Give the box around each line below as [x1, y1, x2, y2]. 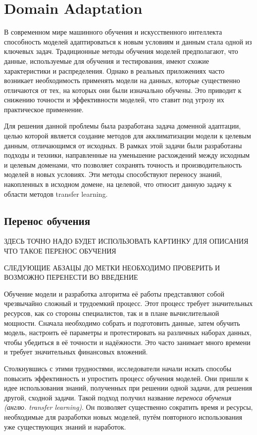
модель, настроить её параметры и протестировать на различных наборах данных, [4, 327, 252, 338]
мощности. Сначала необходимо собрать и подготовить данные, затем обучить [4, 317, 240, 328]
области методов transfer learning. [4, 188, 108, 199]
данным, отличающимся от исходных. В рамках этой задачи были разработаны [4, 140, 242, 150]
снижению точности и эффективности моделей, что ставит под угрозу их [4, 94, 224, 105]
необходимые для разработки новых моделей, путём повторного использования [4, 411, 242, 422]
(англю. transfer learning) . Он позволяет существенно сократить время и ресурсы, [4, 402, 253, 412]
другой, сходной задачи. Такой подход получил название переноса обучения [4, 392, 232, 402]
